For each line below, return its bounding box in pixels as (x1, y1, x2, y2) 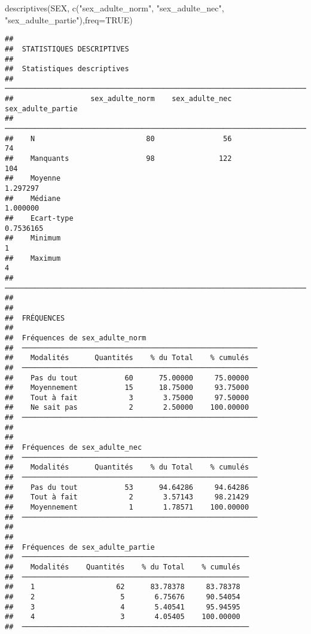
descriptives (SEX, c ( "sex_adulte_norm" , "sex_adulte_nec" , (5, 2, 224, 14)
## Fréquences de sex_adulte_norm (5, 333, 147, 342)
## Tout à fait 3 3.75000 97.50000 (5, 393, 249, 402)
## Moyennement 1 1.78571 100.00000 (5, 503, 249, 512)
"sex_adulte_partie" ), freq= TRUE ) (5, 13, 133, 26)
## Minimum (5, 234, 61, 243)
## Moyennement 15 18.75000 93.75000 (5, 383, 249, 392)
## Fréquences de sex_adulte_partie (5, 542, 155, 551)
